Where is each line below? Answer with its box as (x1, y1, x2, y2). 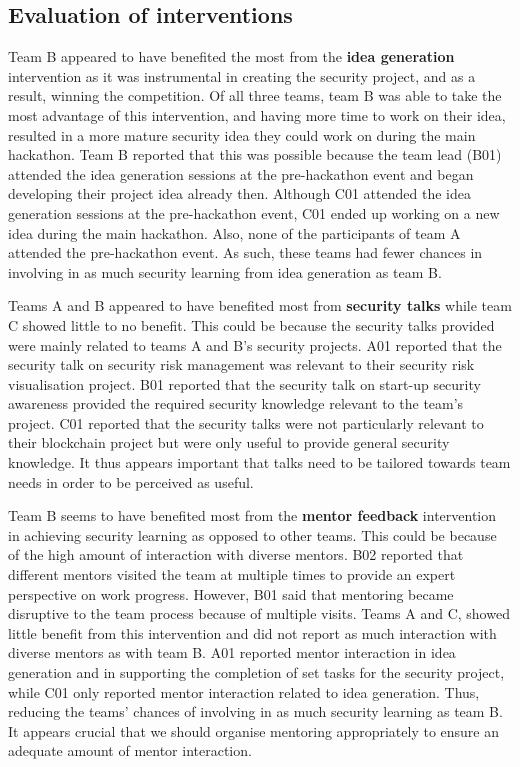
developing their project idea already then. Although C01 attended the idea (8, 183, 471, 204)
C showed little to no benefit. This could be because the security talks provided (8, 314, 495, 335)
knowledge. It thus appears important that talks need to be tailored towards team (8, 452, 511, 473)
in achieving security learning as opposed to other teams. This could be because (8, 524, 497, 545)
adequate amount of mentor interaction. (8, 740, 252, 761)
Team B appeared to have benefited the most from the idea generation (8, 46, 455, 67)
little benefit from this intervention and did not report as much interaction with (8, 622, 497, 643)
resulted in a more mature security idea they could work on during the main (8, 124, 476, 145)
